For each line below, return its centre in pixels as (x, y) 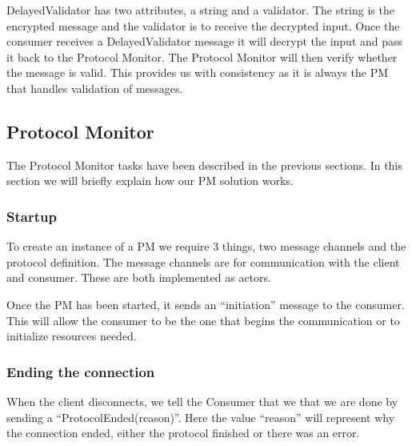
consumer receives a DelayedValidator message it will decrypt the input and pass (205, 41)
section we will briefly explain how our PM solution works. (150, 181)
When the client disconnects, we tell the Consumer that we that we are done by (202, 401)
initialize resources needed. (72, 336)
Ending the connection (81, 371)
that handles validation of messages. (95, 88)
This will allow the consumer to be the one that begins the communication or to (203, 320)
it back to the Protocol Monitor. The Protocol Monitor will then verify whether (202, 56)
